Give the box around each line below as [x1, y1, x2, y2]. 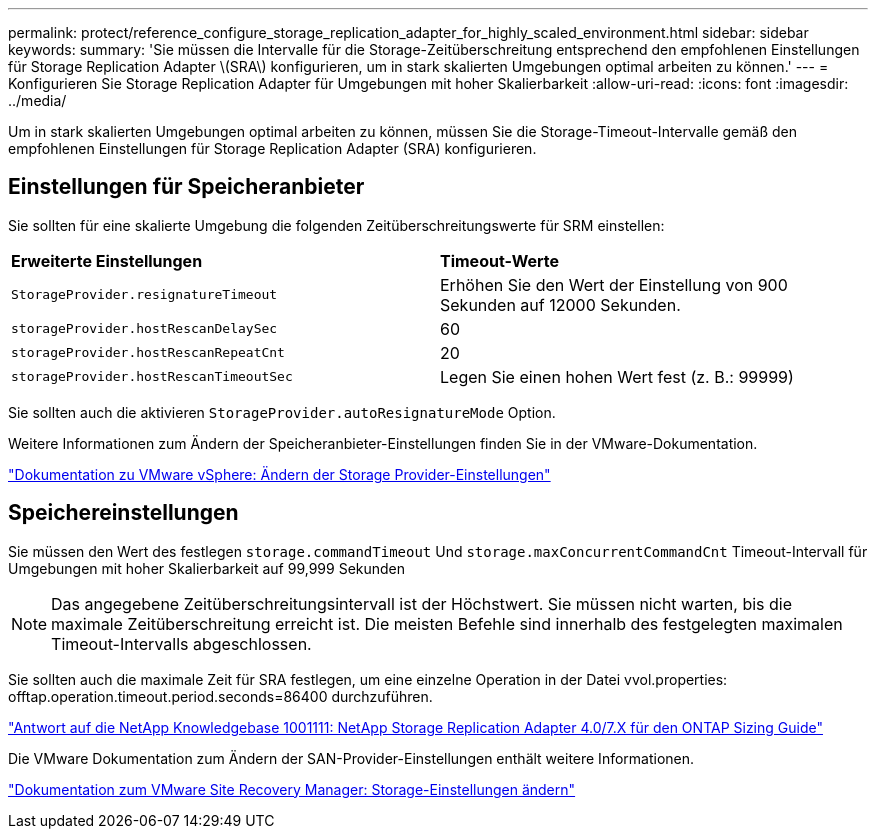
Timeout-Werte [440, 250, 560, 271]
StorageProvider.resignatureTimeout [11, 287, 278, 303]
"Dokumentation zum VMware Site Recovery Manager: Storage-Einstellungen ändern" [8, 780, 576, 798]
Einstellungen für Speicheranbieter [8, 174, 365, 200]
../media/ [8, 92, 67, 109]
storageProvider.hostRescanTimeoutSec [11, 369, 293, 385]
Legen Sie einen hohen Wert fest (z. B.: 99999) [440, 366, 794, 387]
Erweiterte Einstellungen [11, 250, 203, 271]
